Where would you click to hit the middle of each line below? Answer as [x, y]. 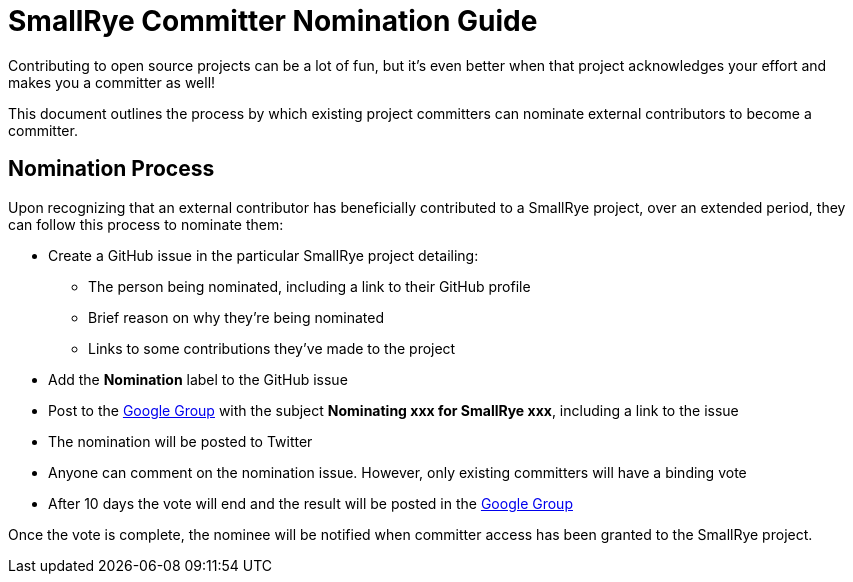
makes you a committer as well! [112, 82]
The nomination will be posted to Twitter [180, 441]
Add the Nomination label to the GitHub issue [198, 379]
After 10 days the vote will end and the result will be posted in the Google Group [310, 503]
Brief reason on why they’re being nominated [236, 317]
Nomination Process [111, 169]
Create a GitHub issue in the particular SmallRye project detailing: [263, 255]
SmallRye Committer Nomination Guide [273, 21]
